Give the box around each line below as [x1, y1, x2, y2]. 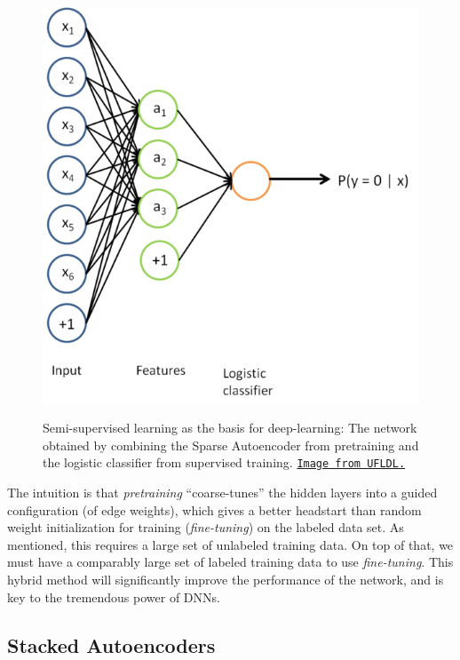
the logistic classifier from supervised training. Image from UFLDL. [43, 453, 406, 472]
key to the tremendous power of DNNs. [7, 587, 220, 606]
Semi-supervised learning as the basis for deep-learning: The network [43, 418, 417, 437]
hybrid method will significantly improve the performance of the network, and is [7, 569, 444, 588]
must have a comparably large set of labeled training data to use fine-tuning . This [7, 553, 454, 571]
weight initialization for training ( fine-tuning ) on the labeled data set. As [7, 518, 404, 537]
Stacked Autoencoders [7, 631, 216, 658]
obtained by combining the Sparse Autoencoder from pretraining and [43, 435, 419, 454]
